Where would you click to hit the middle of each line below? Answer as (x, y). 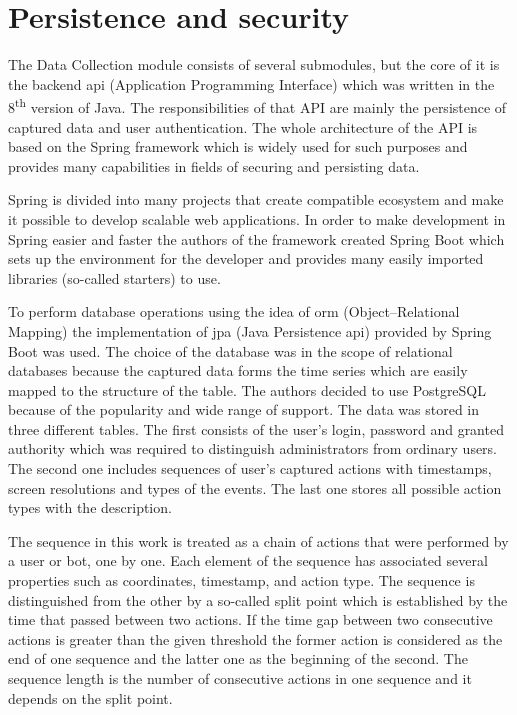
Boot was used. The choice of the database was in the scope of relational (230, 350)
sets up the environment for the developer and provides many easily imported (246, 258)
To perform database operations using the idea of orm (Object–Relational (234, 311)
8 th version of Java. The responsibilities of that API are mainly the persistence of (257, 105)
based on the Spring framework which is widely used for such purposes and (238, 146)
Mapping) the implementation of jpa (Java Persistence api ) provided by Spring (250, 330)
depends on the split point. (90, 697)
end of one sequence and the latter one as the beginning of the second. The (238, 658)
